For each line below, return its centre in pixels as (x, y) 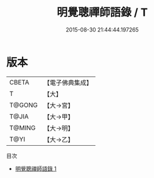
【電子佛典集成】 (68, 83)
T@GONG (23, 105)
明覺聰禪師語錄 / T (102, 12)
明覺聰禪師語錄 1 (36, 168)
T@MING (23, 128)
